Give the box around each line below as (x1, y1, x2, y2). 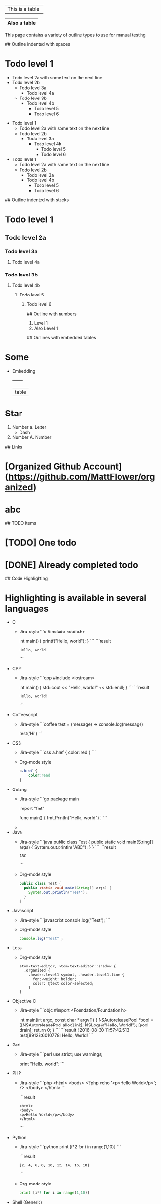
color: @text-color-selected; (32, 981, 94, 986)
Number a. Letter (12, 424, 47, 430)
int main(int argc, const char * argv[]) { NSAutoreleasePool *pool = (19, 1017, 154, 1023)
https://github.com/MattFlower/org (8, 472, 155, 482)
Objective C (12, 998, 36, 1004)
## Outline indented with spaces (5, 41, 71, 47)
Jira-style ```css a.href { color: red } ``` (19, 750, 96, 755)
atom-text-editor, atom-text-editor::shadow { (19, 964, 116, 969)
